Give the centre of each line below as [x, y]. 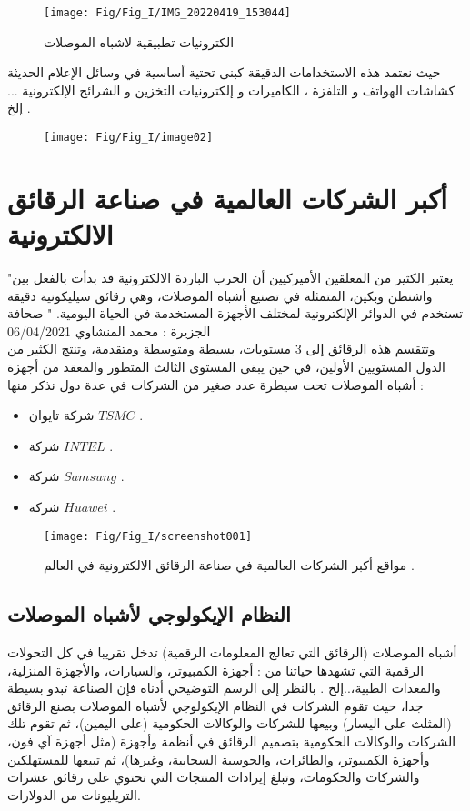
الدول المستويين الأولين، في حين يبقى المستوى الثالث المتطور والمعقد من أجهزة [226, 366]
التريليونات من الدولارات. [74, 794]
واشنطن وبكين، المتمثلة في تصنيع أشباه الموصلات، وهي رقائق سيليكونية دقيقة [220, 295]
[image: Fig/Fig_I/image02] [129, 138]
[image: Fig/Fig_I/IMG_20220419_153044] [168, 13]
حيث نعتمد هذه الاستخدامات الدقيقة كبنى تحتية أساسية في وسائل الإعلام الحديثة [224, 72]
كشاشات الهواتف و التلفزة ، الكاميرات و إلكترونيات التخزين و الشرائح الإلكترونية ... [231, 90]
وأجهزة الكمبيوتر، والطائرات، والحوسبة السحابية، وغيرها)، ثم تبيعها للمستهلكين [219, 759]
